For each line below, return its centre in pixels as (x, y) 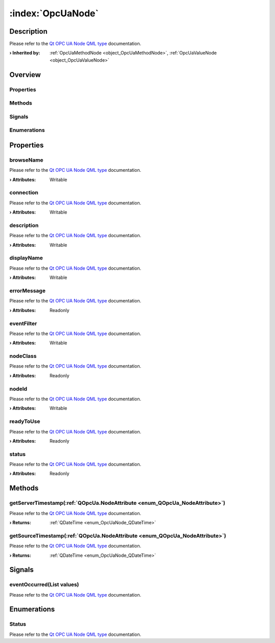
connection (24, 193)
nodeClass (23, 356)
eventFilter (23, 323)
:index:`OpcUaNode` (54, 13)
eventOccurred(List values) (44, 585)
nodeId (18, 389)
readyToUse (25, 422)
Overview (25, 75)
